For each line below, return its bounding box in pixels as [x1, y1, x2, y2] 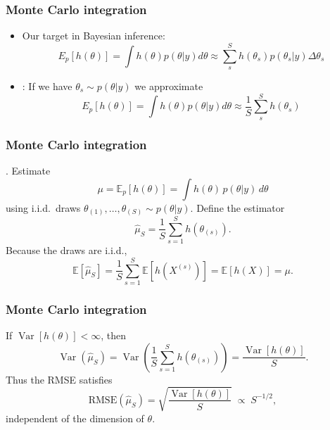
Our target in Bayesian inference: [22, 28, 165, 43]
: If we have [22, 79, 72, 93]
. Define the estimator [190, 200, 285, 215]
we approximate [134, 79, 203, 93]
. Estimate [6, 163, 51, 177]
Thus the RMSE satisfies [6, 372, 113, 386]
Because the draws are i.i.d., [6, 243, 127, 258]
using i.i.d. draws [6, 200, 81, 215]
